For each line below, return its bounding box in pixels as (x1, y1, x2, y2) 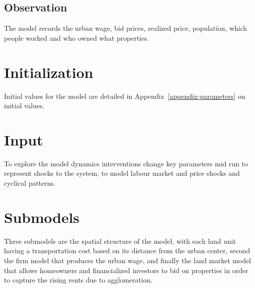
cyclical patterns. (4, 178, 56, 188)
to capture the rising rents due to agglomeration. (4, 275, 153, 285)
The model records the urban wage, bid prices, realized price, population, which (4, 23, 247, 33)
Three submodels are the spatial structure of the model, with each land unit (4, 235, 236, 246)
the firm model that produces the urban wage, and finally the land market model (4, 255, 251, 265)
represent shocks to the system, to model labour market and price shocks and (4, 168, 240, 178)
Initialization (4, 62, 93, 82)
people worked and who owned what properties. (4, 32, 149, 43)
